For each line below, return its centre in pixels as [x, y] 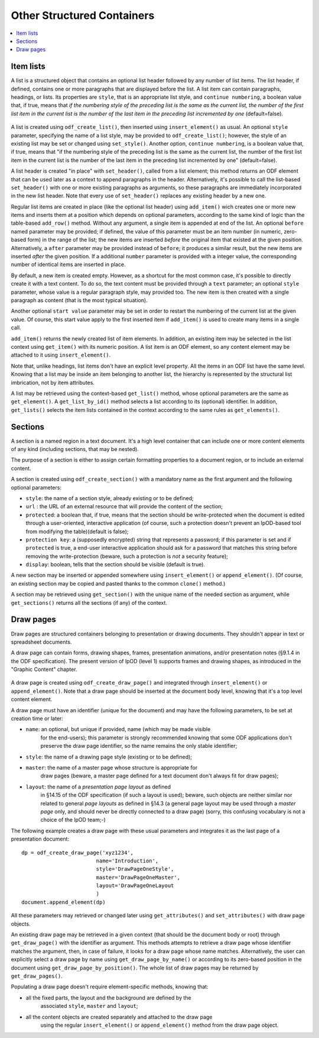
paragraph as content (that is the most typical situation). [79, 300]
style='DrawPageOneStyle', [135, 869]
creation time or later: [37, 719]
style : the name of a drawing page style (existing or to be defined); [109, 757]
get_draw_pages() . [37, 976]
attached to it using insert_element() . [61, 355]
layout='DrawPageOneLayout [135, 886]
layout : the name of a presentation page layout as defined [98, 787]
